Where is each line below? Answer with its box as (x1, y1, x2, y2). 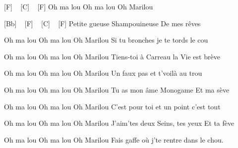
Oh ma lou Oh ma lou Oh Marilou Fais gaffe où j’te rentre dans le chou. (4, 134, 224, 145)
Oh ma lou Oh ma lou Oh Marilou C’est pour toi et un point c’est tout (4, 101, 221, 111)
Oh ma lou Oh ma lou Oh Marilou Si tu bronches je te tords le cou (4, 35, 208, 45)
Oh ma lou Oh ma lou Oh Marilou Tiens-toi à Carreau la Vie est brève (4, 51, 220, 61)
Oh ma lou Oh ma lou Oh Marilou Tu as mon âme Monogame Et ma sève (4, 84, 230, 95)
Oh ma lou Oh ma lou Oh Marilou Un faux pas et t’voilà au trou (4, 68, 202, 78)
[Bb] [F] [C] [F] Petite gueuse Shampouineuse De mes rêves (4, 18, 201, 28)
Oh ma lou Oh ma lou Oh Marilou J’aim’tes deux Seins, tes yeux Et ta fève (4, 118, 235, 128)
